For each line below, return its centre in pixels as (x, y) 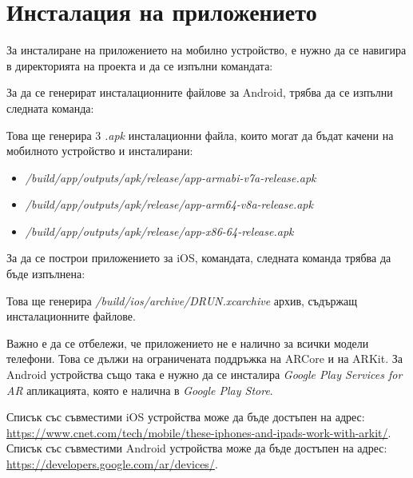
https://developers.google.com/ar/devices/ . (112, 464)
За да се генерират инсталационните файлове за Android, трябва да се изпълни (200, 92)
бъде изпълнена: (46, 274)
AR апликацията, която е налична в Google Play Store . (140, 390)
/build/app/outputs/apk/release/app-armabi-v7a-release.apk (171, 177)
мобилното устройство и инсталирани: (100, 151)
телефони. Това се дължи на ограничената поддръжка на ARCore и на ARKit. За (205, 358)
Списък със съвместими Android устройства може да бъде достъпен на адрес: (197, 448)
